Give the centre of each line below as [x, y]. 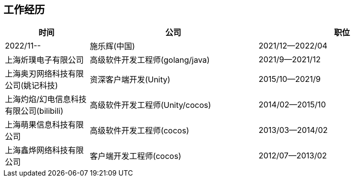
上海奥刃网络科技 [37, 74]
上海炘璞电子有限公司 [45, 60]
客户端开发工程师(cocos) [135, 156]
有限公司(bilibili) [34, 111]
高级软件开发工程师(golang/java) [150, 60]
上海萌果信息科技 [37, 125]
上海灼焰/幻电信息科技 [46, 99]
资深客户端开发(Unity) [130, 80]
